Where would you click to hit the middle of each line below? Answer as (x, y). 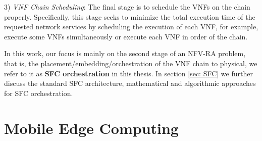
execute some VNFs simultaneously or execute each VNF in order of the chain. (126, 36)
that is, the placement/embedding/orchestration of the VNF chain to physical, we (131, 63)
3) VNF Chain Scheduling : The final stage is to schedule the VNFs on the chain (127, 7)
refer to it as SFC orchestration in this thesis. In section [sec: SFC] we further (128, 73)
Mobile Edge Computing (91, 128)
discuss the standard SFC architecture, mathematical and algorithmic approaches (130, 83)
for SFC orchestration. (39, 93)
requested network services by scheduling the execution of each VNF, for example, (131, 27)
